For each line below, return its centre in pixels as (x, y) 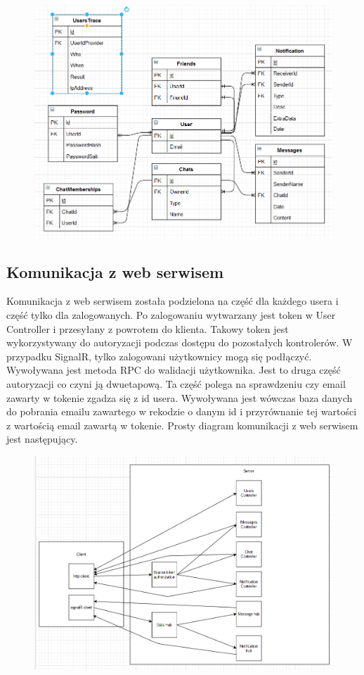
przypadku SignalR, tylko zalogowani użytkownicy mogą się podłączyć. (159, 356)
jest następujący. (42, 439)
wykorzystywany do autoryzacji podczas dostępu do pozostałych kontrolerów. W (180, 342)
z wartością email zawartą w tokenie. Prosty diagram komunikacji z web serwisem (182, 425)
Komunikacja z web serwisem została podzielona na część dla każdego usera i (173, 301)
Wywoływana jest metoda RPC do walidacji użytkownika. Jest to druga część (174, 370)
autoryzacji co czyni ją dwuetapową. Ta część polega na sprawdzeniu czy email (176, 384)
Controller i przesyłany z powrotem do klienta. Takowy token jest (148, 328)
